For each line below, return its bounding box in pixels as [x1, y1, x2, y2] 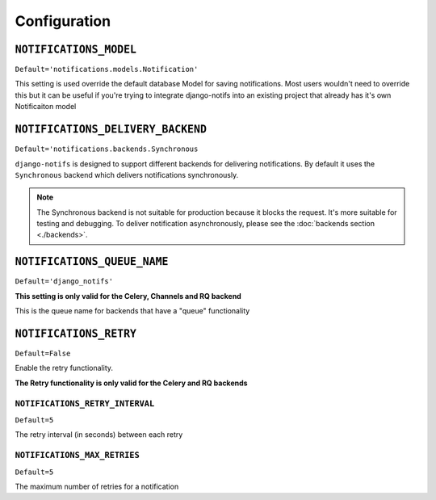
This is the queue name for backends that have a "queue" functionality [15, 306, 250, 316]
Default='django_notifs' [15, 277, 113, 286]
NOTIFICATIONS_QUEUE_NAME [15, 255, 169, 268]
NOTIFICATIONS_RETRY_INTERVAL [15, 398, 155, 409]
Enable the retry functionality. [15, 363, 113, 373]
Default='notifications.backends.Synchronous [15, 145, 199, 153]
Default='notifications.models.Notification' [15, 65, 199, 74]
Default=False [15, 349, 71, 359]
